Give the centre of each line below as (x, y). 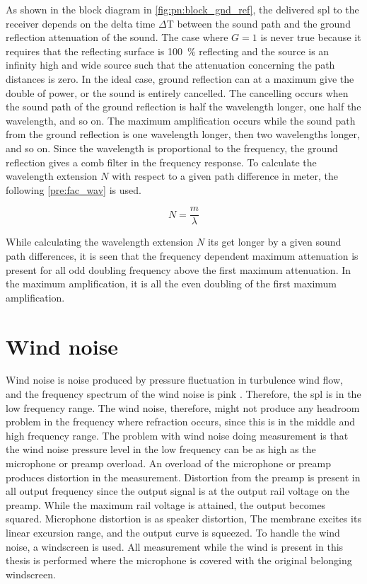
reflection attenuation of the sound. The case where (117, 37)
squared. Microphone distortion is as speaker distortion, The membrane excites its (183, 519)
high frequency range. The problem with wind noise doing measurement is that (177, 435)
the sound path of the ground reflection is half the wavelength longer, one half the (183, 107)
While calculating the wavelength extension (100, 242)
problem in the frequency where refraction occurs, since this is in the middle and (181, 422)
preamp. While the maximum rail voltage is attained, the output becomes (166, 504)
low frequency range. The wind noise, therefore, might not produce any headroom (183, 407)
